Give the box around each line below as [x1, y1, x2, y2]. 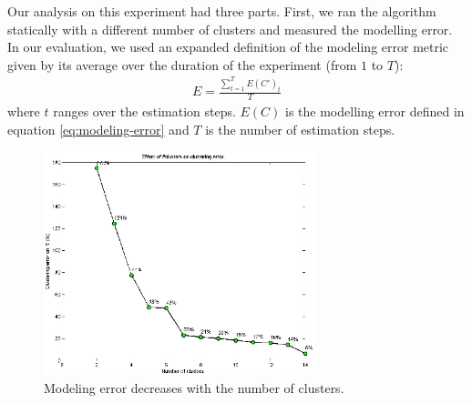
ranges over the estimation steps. [53, 102, 236, 121]
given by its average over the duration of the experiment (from [7, 55, 357, 74]
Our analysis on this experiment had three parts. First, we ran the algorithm [7, 2, 436, 20]
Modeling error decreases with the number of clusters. [44, 378, 344, 397]
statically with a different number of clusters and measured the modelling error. [7, 19, 453, 38]
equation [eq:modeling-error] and [7, 119, 190, 138]
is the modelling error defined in [285, 102, 465, 121]
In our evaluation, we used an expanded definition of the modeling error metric [7, 37, 449, 56]
